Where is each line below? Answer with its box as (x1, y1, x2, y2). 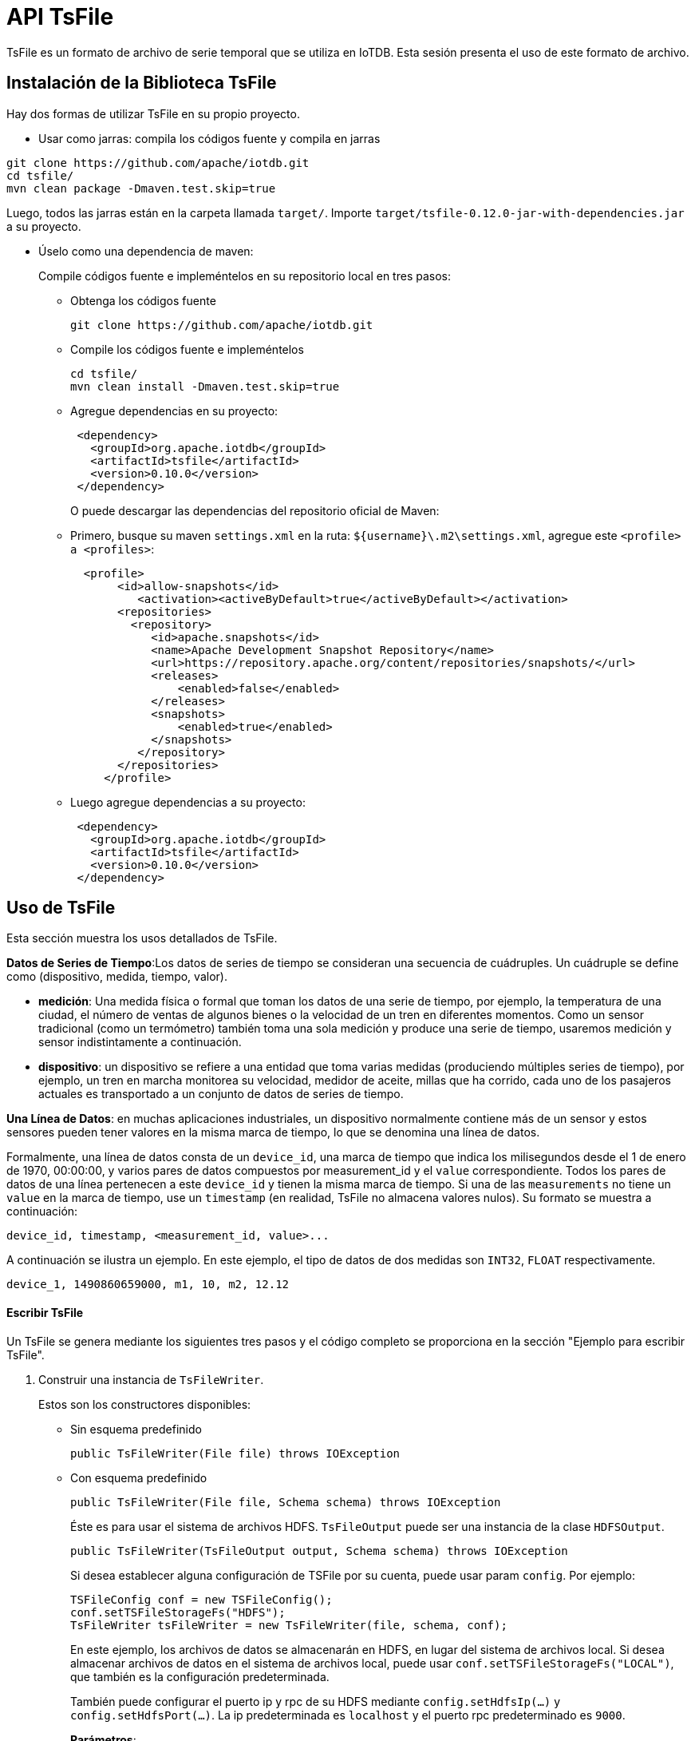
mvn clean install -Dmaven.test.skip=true (70, 379, 340, 393)
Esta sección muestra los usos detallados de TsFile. (6, 931, 278, 946)
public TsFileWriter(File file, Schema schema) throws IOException (70, 1495, 501, 1509)
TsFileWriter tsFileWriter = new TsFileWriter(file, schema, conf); (70, 1618, 507, 1632)
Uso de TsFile (6, 898, 116, 918)
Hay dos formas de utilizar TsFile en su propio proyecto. (6, 106, 300, 121)
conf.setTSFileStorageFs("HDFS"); (70, 1605, 286, 1619)
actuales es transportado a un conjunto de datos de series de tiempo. (38, 1087, 404, 1101)
